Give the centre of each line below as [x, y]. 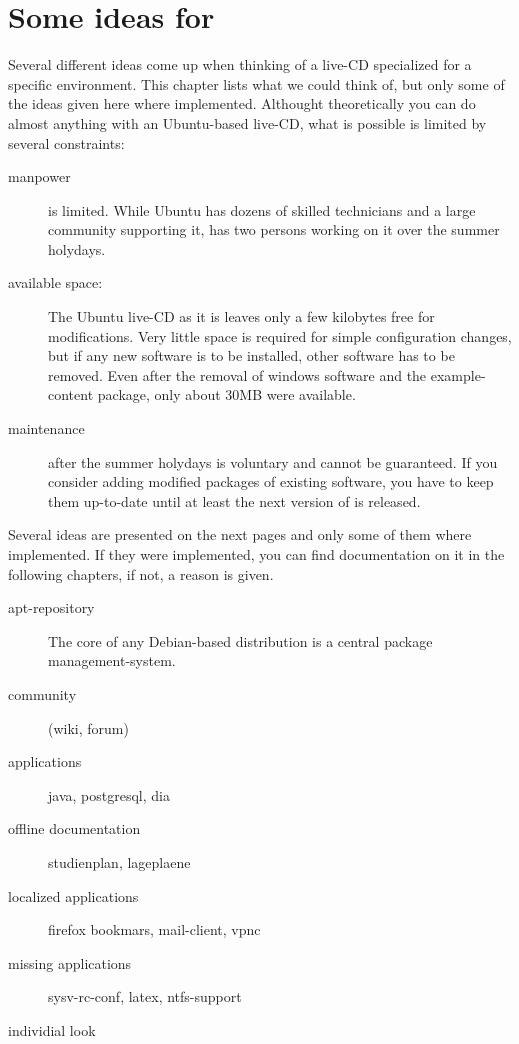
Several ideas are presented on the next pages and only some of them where [240, 534]
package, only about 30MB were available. [226, 394]
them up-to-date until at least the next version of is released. [234, 500]
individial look [52, 1029]
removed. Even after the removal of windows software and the [237, 374]
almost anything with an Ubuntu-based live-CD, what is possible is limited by [247, 122]
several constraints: [66, 142]
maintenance [46, 428]
